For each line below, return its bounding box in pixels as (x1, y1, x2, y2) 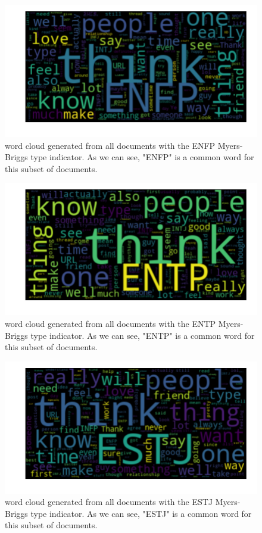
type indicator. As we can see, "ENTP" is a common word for (30, 329, 255, 341)
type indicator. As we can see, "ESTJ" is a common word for (30, 507, 252, 519)
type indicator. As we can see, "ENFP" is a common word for (30, 151, 254, 163)
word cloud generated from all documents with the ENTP (5, 317, 216, 329)
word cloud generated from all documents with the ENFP (5, 139, 216, 151)
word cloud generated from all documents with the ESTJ (5, 495, 213, 508)
